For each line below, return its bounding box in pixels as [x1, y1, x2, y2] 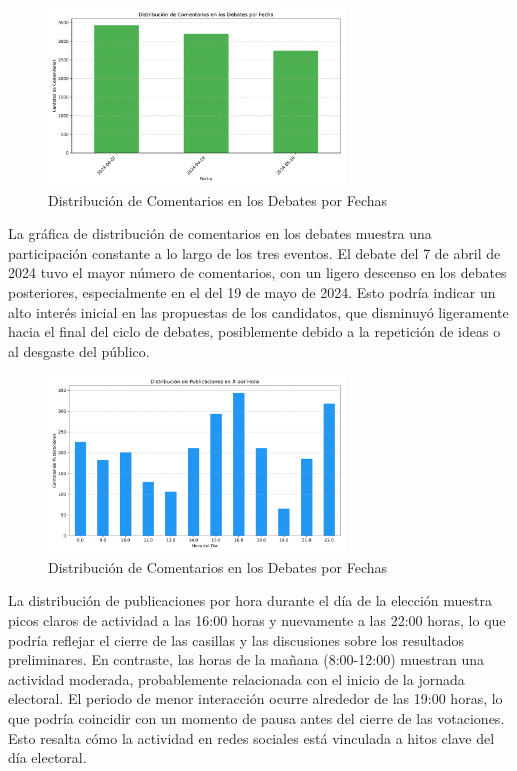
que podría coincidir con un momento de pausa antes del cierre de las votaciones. [8, 708, 505, 728]
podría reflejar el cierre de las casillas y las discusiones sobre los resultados [8, 629, 465, 650]
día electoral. [8, 747, 87, 768]
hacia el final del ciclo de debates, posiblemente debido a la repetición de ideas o [8, 321, 501, 342]
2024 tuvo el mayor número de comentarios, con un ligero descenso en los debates [8, 262, 507, 283]
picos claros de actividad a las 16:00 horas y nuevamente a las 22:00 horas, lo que [8, 610, 506, 631]
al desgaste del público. [8, 340, 150, 361]
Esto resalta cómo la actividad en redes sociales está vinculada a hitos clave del [8, 727, 495, 748]
